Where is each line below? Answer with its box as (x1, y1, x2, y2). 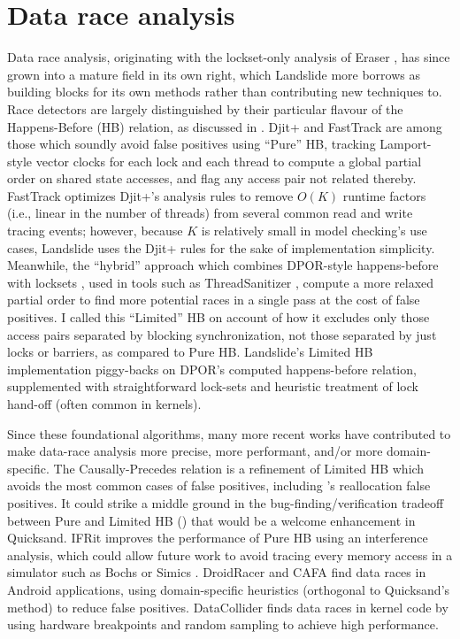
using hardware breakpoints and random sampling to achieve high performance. (7, 615, 439, 634)
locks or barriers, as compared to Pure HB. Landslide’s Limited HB (7, 343, 373, 361)
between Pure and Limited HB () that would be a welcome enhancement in (7, 511, 416, 529)
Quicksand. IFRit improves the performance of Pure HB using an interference (7, 528, 428, 547)
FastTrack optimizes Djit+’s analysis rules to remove (7, 186, 294, 204)
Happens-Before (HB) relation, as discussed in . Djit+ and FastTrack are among (7, 117, 442, 135)
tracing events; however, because (7, 221, 183, 240)
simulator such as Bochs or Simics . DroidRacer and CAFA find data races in (7, 563, 426, 581)
